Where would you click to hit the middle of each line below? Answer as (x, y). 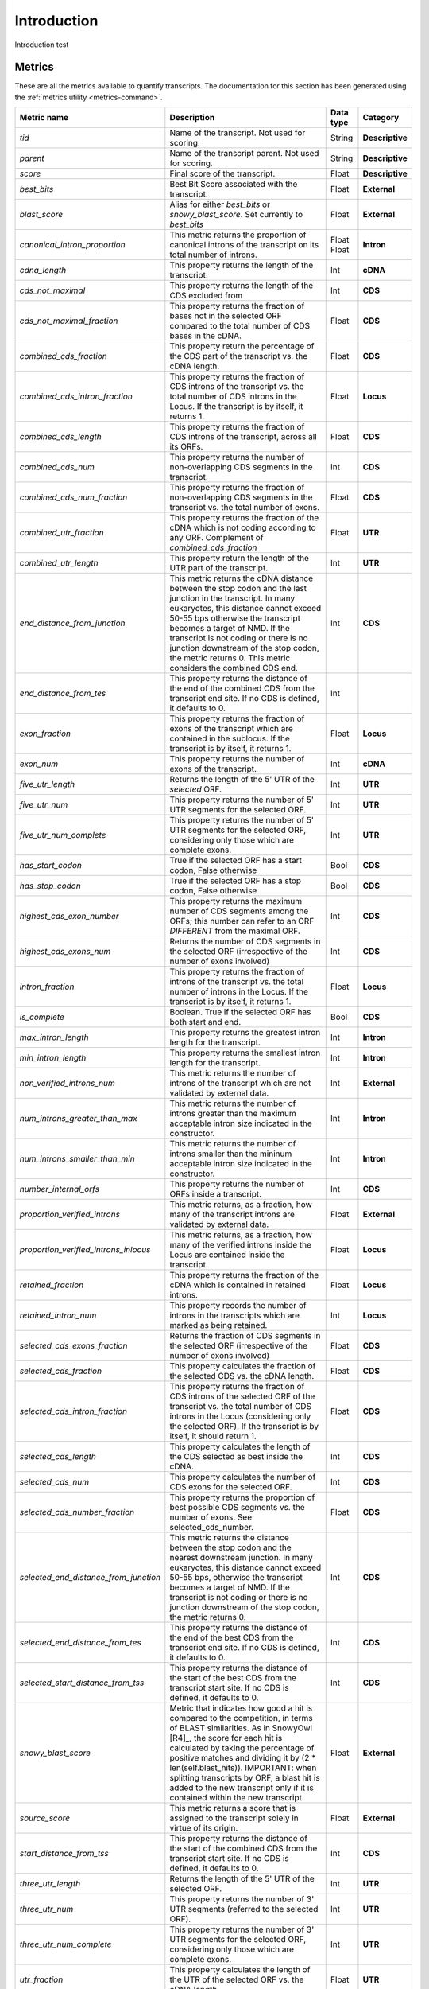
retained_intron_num (58, 1315)
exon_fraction (45, 734)
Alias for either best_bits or (220, 204)
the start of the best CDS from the (233, 1678)
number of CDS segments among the (239, 911)
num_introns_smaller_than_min (77, 1159)
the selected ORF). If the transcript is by (244, 1427)
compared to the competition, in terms (241, 1718)
